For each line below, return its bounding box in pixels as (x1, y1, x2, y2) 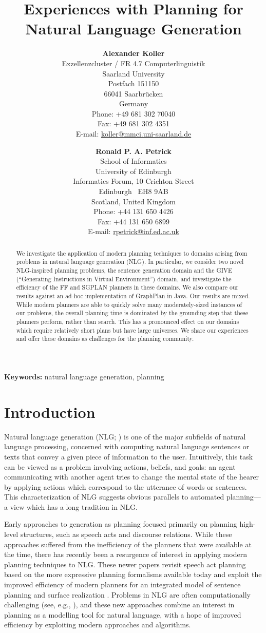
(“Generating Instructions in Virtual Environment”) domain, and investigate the (16, 274, 232, 283)
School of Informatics (100, 156, 167, 166)
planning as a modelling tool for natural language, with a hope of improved (4, 609, 241, 620)
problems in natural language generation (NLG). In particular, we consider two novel (16, 257, 244, 266)
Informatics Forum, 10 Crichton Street (73, 176, 194, 186)
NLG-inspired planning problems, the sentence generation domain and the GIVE (16, 266, 233, 275)
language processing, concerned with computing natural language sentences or (4, 441, 250, 452)
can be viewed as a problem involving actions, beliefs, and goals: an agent (4, 461, 236, 472)
